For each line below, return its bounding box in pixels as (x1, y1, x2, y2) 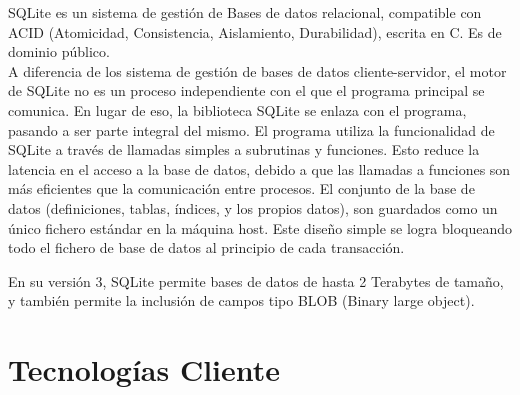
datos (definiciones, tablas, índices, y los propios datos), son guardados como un (8, 197, 498, 218)
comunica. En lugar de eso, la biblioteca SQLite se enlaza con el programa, (8, 99, 467, 120)
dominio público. (8, 41, 110, 62)
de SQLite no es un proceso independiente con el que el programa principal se (8, 80, 485, 101)
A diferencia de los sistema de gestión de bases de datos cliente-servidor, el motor (8, 60, 507, 81)
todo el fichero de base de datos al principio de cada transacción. (8, 237, 405, 258)
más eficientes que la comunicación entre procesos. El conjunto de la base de (8, 178, 475, 199)
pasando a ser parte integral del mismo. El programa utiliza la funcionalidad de (8, 119, 495, 140)
